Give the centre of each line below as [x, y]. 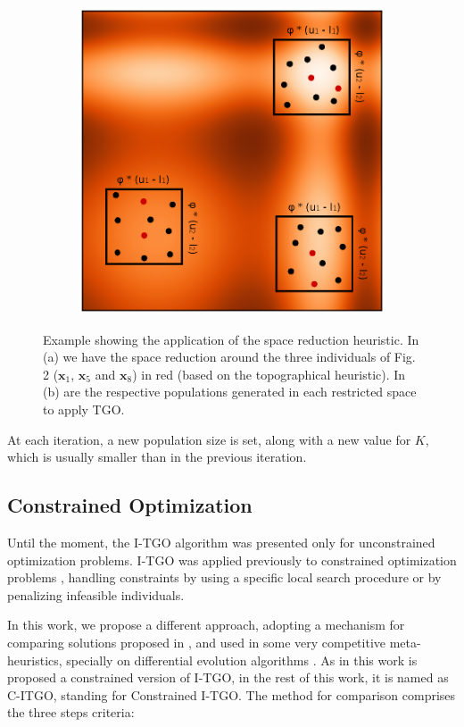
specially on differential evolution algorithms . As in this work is [242, 660]
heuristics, [35, 660]
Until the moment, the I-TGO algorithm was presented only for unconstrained [221, 542]
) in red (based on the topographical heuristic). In [269, 374]
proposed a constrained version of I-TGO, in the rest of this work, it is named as [228, 677]
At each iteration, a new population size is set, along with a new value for [209, 439]
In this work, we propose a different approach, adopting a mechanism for [206, 625]
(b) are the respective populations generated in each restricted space [230, 392]
